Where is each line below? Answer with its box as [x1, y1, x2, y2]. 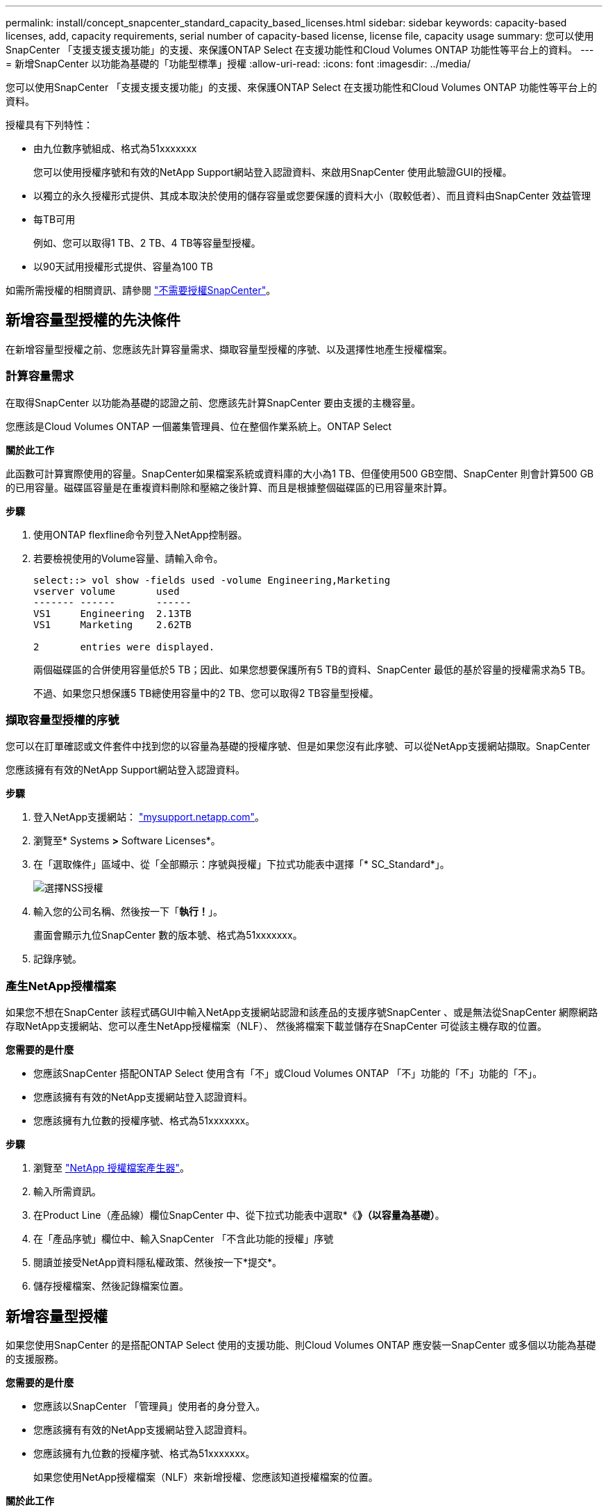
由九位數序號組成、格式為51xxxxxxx [33, 142, 197, 154]
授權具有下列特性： [6, 119, 93, 131]
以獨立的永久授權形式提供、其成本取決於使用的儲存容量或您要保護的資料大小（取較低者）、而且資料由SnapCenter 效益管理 [33, 190, 591, 202]
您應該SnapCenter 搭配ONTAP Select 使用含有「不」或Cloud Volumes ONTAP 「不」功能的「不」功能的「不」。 [33, 1067, 543, 1080]
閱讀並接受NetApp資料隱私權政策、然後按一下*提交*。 [33, 1256, 282, 1269]
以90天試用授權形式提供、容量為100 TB [33, 261, 214, 272]
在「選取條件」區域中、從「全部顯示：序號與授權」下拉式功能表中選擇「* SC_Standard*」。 [33, 858, 450, 871]
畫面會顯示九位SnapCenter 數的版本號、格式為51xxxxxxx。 [33, 929, 303, 942]
